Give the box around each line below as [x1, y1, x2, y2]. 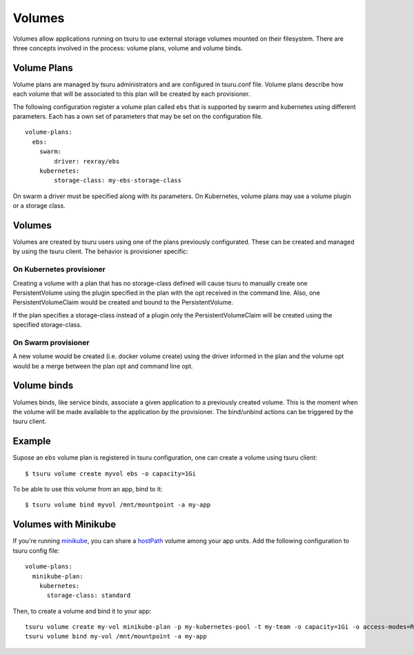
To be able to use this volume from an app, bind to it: [12, 485, 163, 493]
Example [12, 436, 51, 447]
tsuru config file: [12, 546, 60, 555]
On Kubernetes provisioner [12, 264, 106, 274]
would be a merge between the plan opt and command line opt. [12, 362, 193, 370]
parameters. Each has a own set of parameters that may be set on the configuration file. [12, 113, 264, 121]
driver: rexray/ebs [54, 157, 120, 165]
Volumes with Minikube [12, 518, 117, 531]
